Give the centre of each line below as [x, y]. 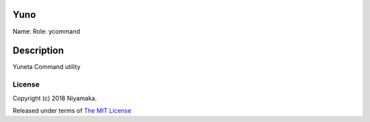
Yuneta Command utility [47, 67]
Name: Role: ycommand [46, 31]
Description [38, 51]
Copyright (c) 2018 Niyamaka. [55, 98]
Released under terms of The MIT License [72, 110]
